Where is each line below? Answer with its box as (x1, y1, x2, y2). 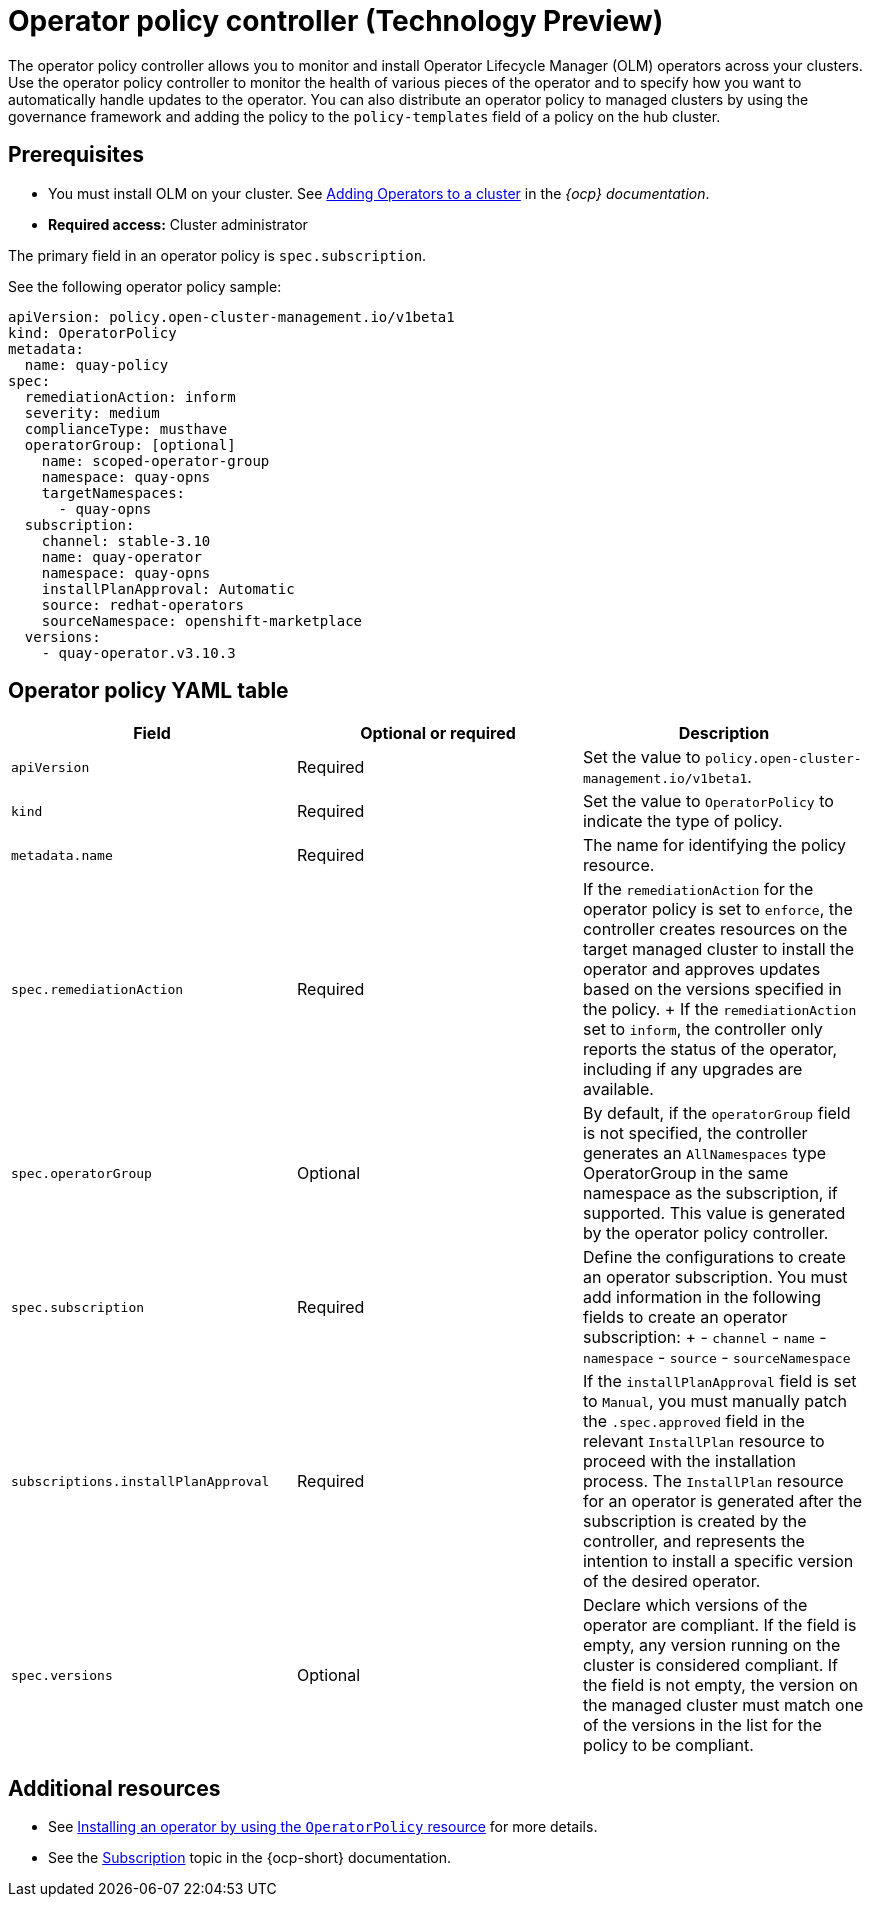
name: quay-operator (41, 548, 202, 565)
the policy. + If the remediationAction (582, 999, 857, 1020)
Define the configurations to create (582, 1247, 846, 1268)
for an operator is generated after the (582, 1491, 863, 1512)
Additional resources (8, 1775, 221, 1801)
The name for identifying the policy (582, 835, 847, 856)
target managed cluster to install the (582, 939, 855, 960)
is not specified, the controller (582, 1123, 808, 1144)
